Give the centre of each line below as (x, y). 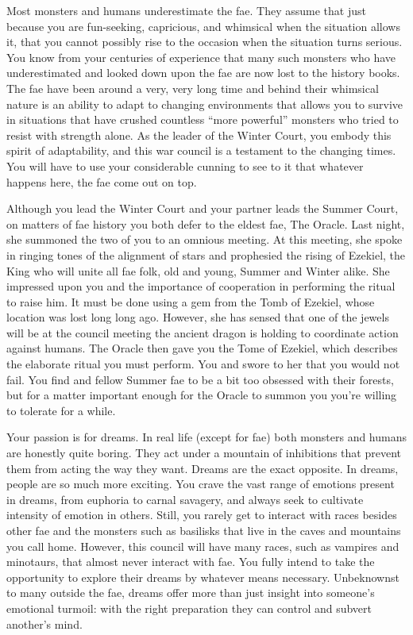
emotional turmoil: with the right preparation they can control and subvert (189, 608)
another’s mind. (44, 623)
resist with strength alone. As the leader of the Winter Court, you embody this (199, 135)
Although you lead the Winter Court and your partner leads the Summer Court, (203, 208)
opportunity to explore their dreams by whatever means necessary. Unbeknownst (203, 577)
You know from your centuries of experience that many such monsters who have (201, 57)
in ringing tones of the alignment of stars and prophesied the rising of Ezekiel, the (206, 254)
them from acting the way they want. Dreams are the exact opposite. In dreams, (203, 468)
